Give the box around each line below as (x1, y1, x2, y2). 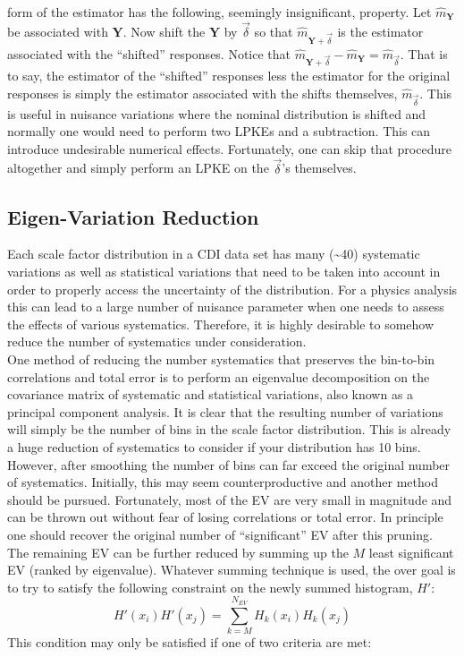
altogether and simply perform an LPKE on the (7, 158, 269, 177)
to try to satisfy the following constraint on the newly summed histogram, (7, 577, 413, 596)
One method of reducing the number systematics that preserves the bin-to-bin (7, 350, 435, 369)
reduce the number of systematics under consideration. (7, 332, 307, 351)
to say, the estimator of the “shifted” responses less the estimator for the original (7, 66, 451, 85)
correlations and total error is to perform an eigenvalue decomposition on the (7, 367, 430, 386)
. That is (400, 44, 448, 63)
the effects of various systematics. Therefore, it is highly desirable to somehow (7, 314, 434, 333)
